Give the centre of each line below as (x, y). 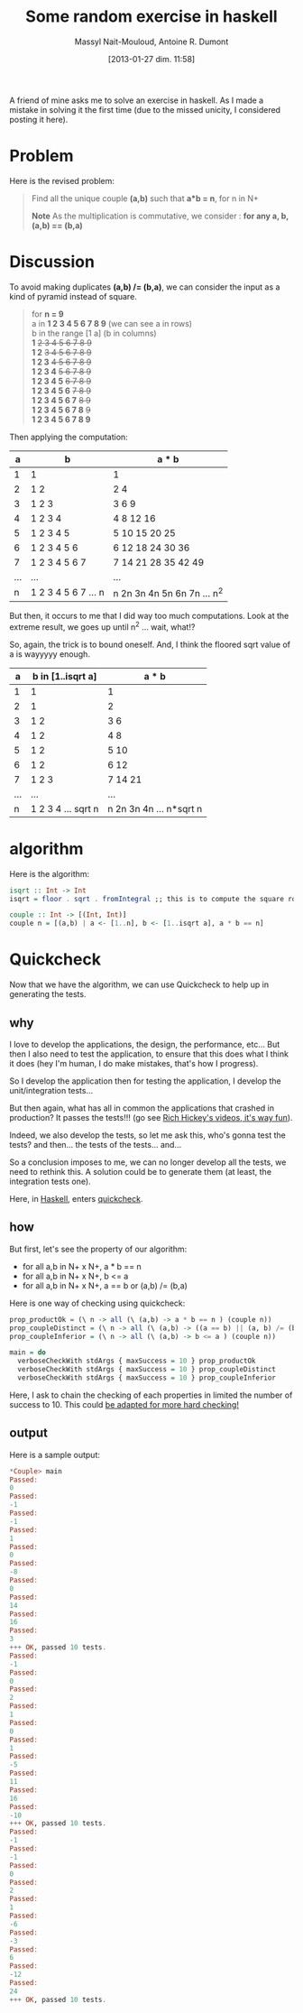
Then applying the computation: (69, 437)
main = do (28, 1353)
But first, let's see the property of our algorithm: (98, 1249)
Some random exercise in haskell (151, 17)
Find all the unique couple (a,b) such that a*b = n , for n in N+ (145, 198)
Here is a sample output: (55, 1454)
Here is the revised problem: (62, 180)
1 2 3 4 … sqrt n (64, 808)
